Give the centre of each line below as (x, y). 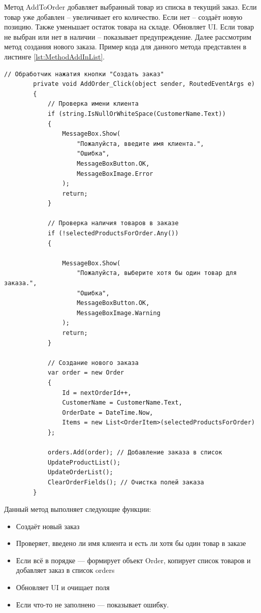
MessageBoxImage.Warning (119, 313)
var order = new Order (86, 373)
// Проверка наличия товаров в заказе (113, 223)
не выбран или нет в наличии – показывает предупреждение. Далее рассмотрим (128, 36)
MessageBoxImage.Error (115, 174)
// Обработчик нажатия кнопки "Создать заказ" (84, 74)
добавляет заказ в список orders (65, 570)
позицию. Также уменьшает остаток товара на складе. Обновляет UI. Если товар (129, 27)
